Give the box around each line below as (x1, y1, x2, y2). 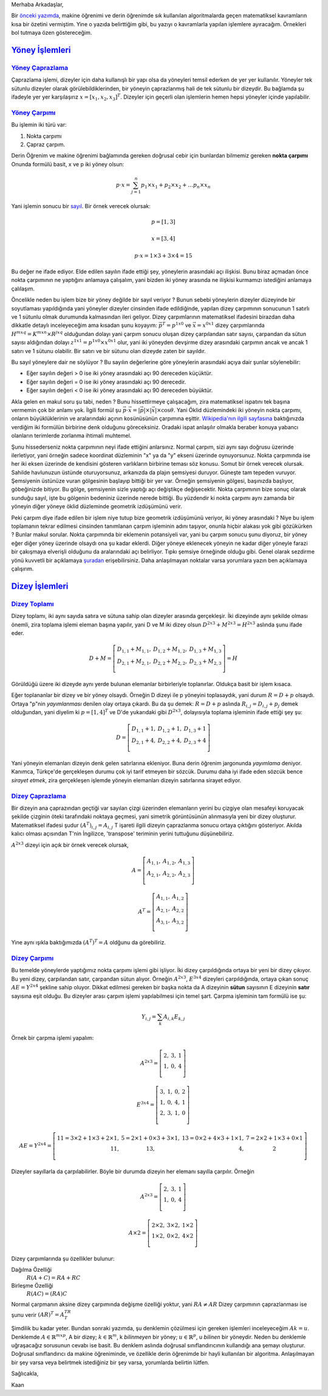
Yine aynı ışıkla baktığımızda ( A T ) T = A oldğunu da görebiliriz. (11, 938, 166, 946)
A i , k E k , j (163, 1013, 185, 1022)
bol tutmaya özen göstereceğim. (11, 29, 92, 37)
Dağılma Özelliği (11, 1266, 52, 1274)
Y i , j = (141, 1013, 157, 1022)
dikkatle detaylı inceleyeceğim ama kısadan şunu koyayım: (11, 321, 157, 329)
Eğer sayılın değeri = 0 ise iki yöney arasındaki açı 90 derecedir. (26, 378, 186, 385)
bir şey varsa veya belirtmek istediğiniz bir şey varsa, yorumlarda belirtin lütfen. (11, 1358, 210, 1366)
